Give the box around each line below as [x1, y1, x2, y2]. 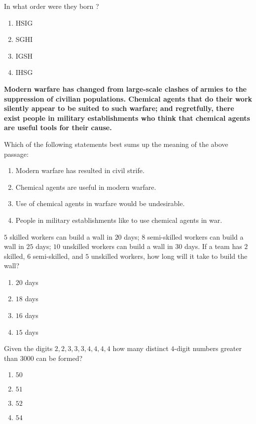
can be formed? [36, 353, 83, 363]
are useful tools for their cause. [4, 122, 112, 133]
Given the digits [4, 343, 53, 353]
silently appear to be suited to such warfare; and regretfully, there [4, 103, 234, 113]
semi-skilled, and [33, 250, 83, 261]
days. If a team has [184, 241, 242, 251]
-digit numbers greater [174, 343, 242, 353]
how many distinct [112, 343, 169, 353]
